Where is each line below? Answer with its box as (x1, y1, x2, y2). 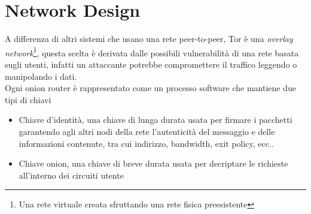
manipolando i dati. (5, 70, 77, 82)
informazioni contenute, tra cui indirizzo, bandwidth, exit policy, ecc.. (19, 137, 274, 149)
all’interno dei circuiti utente (19, 168, 124, 181)
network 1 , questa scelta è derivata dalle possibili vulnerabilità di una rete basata (5, 44, 299, 59)
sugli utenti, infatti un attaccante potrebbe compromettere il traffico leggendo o (5, 58, 297, 70)
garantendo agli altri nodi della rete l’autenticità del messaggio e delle (19, 125, 275, 137)
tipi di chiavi (5, 93, 51, 106)
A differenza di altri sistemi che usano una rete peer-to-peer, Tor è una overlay (5, 32, 293, 45)
